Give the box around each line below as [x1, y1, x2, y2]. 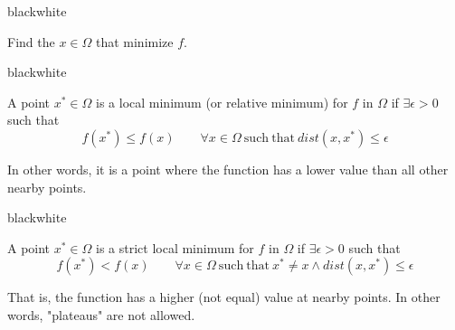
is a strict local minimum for [96, 238, 254, 257]
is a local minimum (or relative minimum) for [96, 92, 348, 111]
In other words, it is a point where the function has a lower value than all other [7, 159, 449, 178]
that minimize [95, 32, 174, 51]
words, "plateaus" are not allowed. [7, 305, 195, 324]
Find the [7, 32, 55, 51]
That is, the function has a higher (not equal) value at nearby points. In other [7, 288, 441, 306]
